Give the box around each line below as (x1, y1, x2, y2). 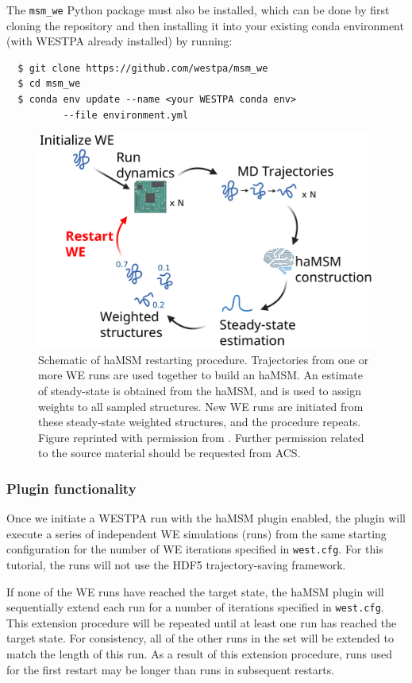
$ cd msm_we (17, 78, 81, 90)
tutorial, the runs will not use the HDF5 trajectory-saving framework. (6, 557, 346, 572)
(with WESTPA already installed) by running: (6, 33, 233, 49)
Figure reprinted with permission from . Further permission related (38, 429, 364, 445)
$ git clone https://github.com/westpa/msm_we (17, 62, 268, 74)
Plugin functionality (6, 478, 137, 498)
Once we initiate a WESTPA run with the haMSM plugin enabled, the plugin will (6, 510, 406, 526)
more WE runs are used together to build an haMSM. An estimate (38, 367, 363, 383)
